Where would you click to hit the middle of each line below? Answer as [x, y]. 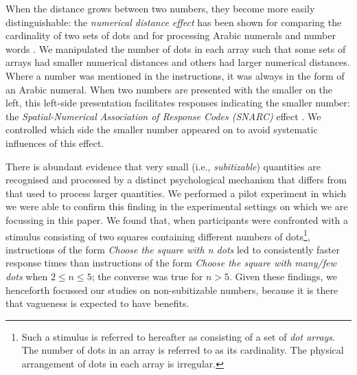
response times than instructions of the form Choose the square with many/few [171, 263]
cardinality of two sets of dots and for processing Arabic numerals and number [171, 35]
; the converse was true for [147, 276]
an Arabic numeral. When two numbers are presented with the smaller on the [169, 89]
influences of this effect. [55, 143]
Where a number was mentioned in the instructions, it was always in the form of [175, 75]
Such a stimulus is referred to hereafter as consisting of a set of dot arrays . [178, 336]
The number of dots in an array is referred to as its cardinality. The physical [183, 350]
